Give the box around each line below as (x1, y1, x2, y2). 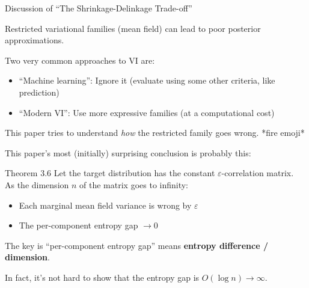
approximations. (5, 34, 64, 46)
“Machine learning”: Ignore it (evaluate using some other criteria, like (19, 74, 275, 87)
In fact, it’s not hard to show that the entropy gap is (5, 271, 200, 283)
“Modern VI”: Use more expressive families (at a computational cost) (19, 106, 275, 118)
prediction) (19, 85, 60, 98)
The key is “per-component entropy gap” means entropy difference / (5, 239, 268, 251)
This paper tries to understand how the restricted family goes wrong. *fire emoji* (5, 126, 305, 139)
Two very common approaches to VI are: (5, 54, 155, 66)
